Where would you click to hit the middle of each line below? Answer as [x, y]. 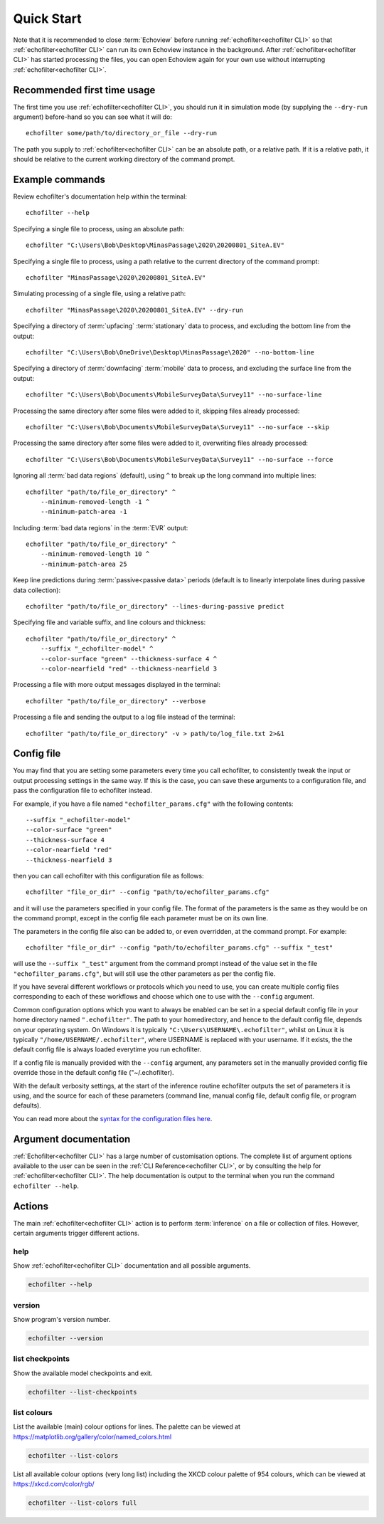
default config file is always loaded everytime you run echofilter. [107, 1049]
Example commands [59, 179]
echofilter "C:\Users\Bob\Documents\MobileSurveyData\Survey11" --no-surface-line [174, 395]
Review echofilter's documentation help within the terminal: [100, 196]
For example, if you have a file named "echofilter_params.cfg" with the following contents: [153, 804]
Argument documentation [72, 1139]
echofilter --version [66, 1338]
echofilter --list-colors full [83, 1503]
